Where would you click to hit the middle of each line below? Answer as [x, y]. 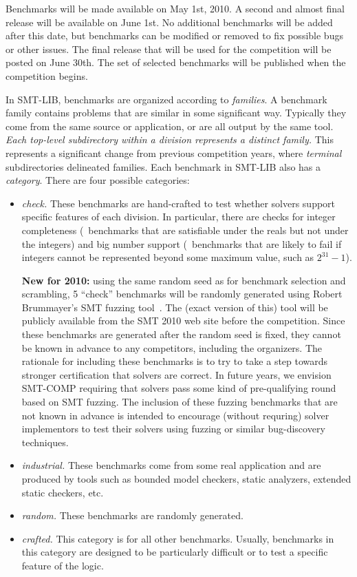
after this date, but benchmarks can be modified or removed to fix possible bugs [174, 35]
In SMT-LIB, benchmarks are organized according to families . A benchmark [166, 99]
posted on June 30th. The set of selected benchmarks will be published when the [176, 62]
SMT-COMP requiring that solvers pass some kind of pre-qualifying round [179, 388]
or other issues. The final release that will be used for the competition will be [169, 49]
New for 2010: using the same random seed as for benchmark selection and [184, 280]
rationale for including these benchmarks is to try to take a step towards [175, 361]
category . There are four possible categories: [98, 180]
